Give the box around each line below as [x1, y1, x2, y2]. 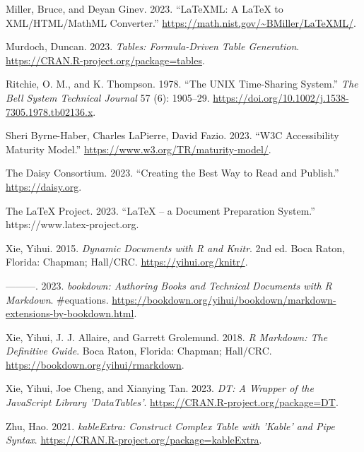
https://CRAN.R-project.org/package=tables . [6, 52, 205, 67]
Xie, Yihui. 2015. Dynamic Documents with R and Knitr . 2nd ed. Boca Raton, [6, 240, 346, 255]
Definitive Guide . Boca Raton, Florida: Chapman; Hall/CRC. [6, 343, 272, 358]
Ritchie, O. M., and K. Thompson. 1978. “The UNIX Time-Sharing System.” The [6, 76, 358, 91]
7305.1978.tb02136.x [6, 104, 93, 119]
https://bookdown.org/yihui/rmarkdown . [6, 357, 184, 371]
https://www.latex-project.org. [6, 217, 139, 232]
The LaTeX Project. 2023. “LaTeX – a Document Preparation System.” [6, 203, 315, 218]
